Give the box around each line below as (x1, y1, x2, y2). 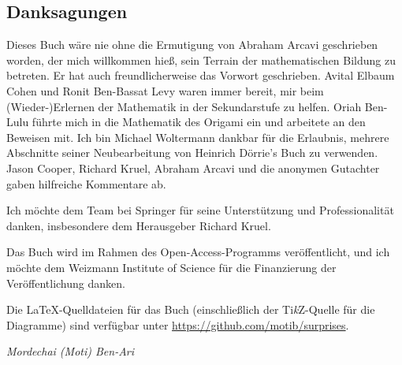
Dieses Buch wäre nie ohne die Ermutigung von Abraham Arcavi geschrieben (6, 36, 378, 53)
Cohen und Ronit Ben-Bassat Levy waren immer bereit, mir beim (6, 82, 324, 99)
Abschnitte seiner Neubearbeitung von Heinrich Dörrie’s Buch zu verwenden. (6, 144, 378, 161)
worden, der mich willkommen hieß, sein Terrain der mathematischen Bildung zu (6, 51, 396, 68)
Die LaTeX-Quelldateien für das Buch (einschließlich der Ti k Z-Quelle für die (6, 301, 375, 318)
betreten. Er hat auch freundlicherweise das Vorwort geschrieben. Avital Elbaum (6, 67, 395, 84)
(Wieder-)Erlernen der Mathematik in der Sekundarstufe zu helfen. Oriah (6, 98, 362, 114)
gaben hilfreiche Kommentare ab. (6, 175, 166, 192)
